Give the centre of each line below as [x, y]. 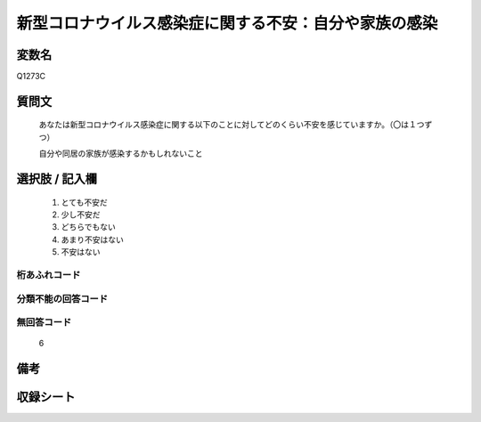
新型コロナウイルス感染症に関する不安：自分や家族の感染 [227, 23]
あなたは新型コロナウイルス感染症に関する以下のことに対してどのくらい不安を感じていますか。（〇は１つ [232, 125]
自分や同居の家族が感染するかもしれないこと [121, 154]
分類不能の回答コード [62, 298]
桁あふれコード [49, 274]
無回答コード [44, 322]
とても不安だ [84, 202]
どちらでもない [88, 227]
